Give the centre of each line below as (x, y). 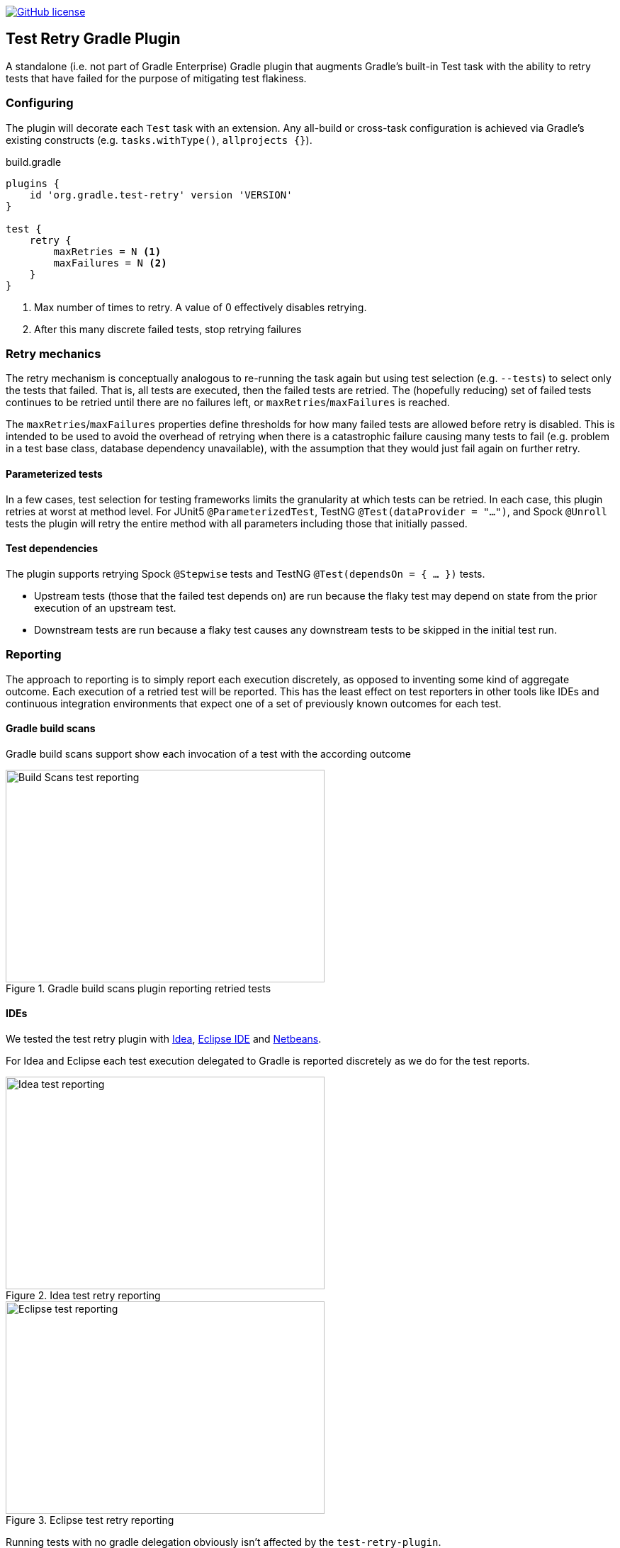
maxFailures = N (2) (110, 263)
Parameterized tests (54, 473)
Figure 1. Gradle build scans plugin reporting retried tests (139, 988)
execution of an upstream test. (105, 607)
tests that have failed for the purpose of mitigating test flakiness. (156, 78)
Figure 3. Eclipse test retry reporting (90, 1520)
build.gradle (34, 162)
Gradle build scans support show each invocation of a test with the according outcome (208, 753)
